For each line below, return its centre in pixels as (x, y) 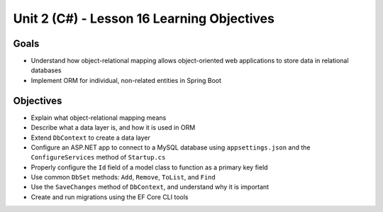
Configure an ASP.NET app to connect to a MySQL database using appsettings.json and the (171, 147)
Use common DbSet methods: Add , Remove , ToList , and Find (123, 177)
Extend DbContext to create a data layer (90, 138)
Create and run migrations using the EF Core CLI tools (110, 197)
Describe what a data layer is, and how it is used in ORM (113, 128)
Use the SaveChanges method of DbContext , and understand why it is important (150, 187)
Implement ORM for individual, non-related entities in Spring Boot (126, 80)
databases (46, 70)
